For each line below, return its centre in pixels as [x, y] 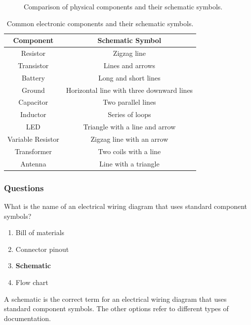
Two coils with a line [129, 151]
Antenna [33, 163]
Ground [33, 90]
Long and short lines [129, 77]
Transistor [33, 65]
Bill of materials [40, 232]
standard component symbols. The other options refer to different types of [116, 308]
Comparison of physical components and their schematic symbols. [123, 6]
